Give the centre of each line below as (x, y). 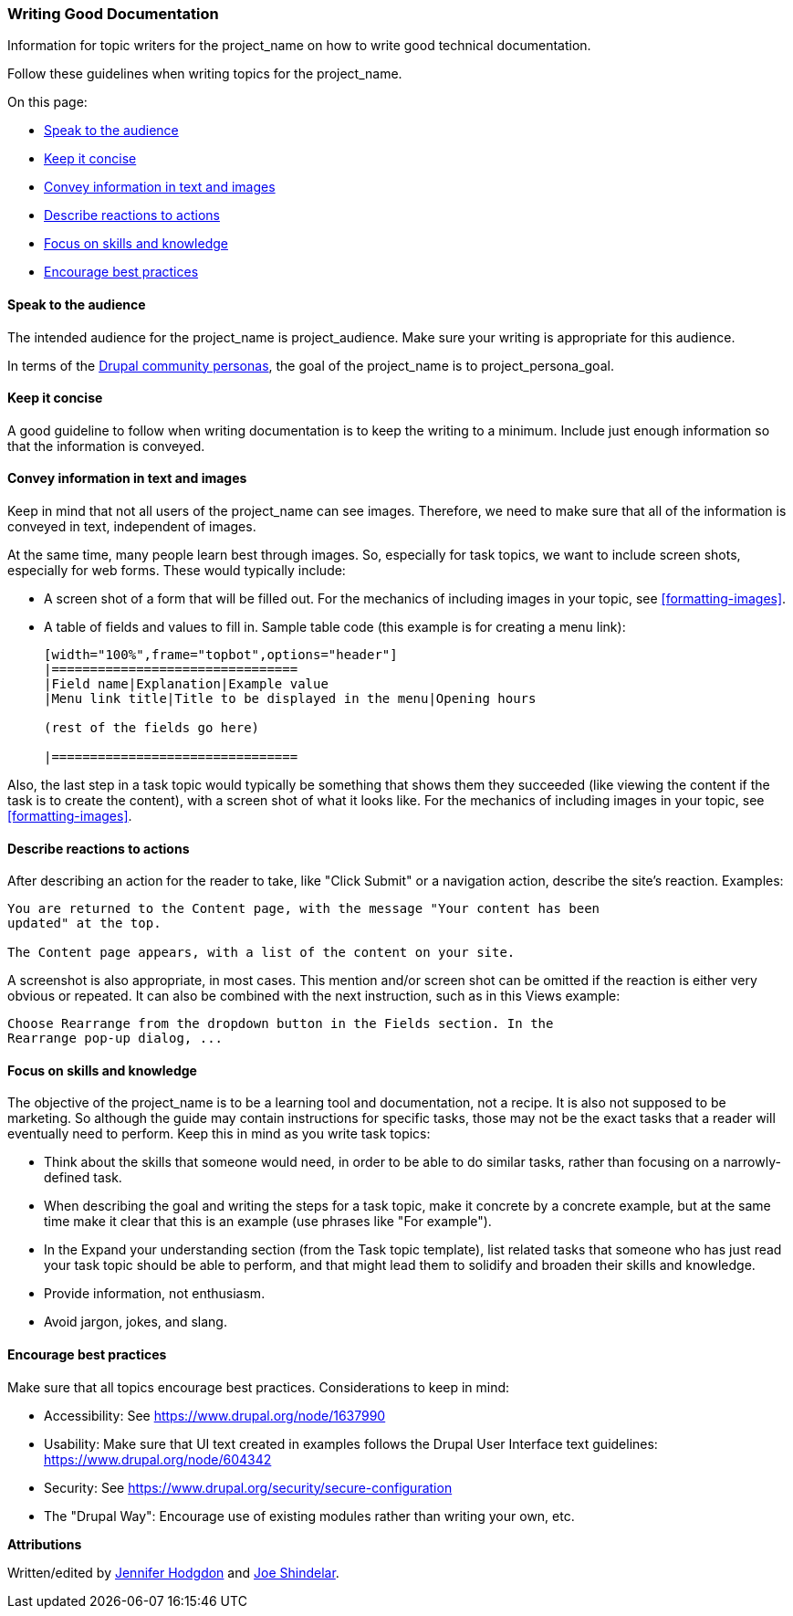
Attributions (45, 1544)
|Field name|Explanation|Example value (186, 684)
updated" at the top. (84, 923)
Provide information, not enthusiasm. (155, 1294)
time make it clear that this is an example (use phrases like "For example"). (268, 1222)
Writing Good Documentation (113, 14)
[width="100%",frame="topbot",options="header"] (221, 655)
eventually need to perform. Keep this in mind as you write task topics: (219, 1134)
